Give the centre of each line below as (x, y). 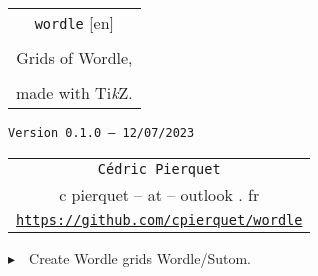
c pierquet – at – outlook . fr (159, 194)
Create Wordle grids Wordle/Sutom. (140, 257)
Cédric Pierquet (159, 168)
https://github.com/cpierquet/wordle (159, 219)
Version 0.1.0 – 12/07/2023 (101, 133)
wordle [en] (74, 22)
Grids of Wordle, (74, 57)
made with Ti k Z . (74, 92)
